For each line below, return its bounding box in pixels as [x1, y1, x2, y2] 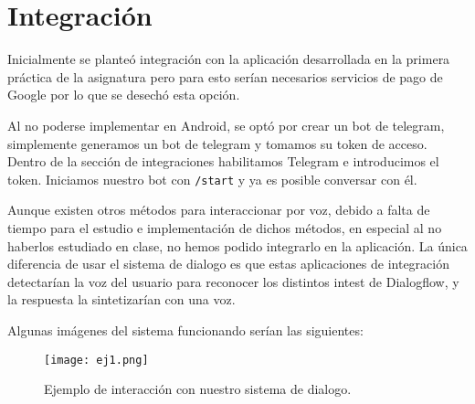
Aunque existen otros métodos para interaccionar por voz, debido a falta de [7, 200, 430, 219]
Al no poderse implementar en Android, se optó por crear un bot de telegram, [7, 115, 445, 134]
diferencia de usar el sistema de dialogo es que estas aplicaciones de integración [7, 254, 449, 273]
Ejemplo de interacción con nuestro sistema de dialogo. [44, 379, 352, 399]
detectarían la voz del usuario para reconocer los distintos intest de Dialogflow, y [7, 271, 459, 291]
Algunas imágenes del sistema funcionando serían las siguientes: [7, 320, 364, 339]
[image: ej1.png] [44, 353, 149, 367]
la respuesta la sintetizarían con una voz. [7, 290, 236, 309]
